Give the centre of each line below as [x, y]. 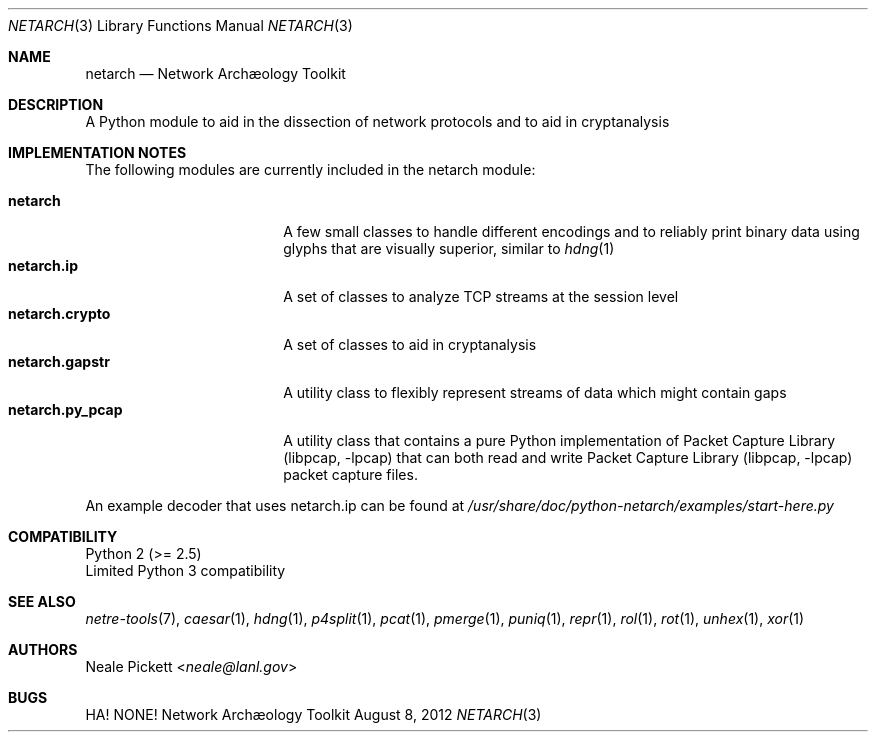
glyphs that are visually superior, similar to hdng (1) [449, 248]
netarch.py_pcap [65, 409]
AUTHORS [43, 649]
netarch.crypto [59, 313]
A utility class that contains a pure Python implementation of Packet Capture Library [559, 440]
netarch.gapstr [59, 361]
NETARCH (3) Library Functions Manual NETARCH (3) [180, 25]
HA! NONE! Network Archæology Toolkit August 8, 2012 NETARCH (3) [313, 714]
